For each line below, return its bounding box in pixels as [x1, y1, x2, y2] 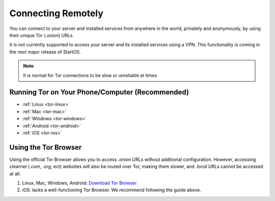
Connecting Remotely [9, 8, 104, 19]
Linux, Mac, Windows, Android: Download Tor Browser [22, 180, 137, 186]
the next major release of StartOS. [9, 49, 81, 55]
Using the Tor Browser [9, 143, 82, 152]
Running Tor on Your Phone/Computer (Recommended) [9, 88, 189, 96]
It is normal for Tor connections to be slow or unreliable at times [23, 72, 157, 78]
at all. [9, 171, 21, 177]
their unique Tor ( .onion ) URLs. [9, 32, 74, 38]
